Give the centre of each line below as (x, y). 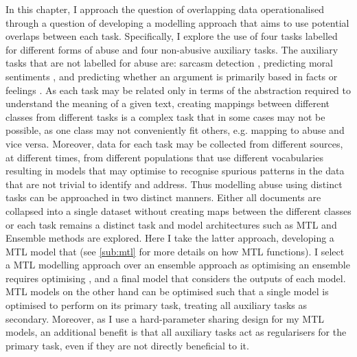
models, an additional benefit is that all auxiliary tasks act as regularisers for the (176, 332)
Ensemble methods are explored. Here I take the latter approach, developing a (170, 238)
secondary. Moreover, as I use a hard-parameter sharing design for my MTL (165, 318)
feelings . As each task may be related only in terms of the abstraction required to (178, 90)
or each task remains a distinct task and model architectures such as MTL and (171, 224)
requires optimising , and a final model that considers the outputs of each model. (176, 278)
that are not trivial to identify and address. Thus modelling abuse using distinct (174, 184)
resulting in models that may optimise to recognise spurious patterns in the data (175, 171)
